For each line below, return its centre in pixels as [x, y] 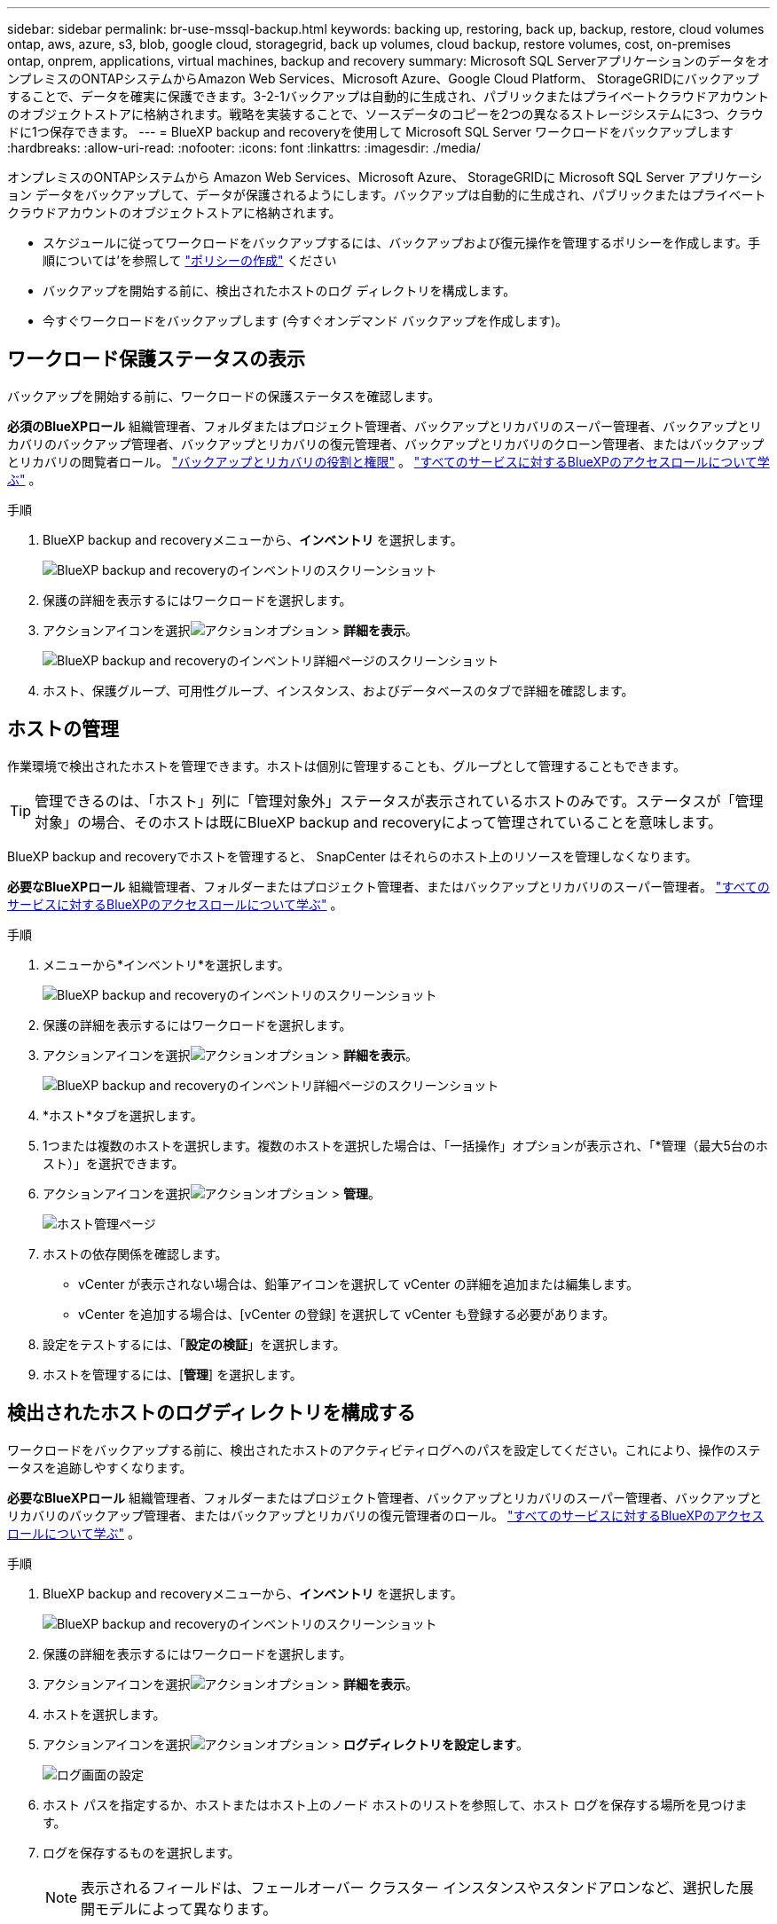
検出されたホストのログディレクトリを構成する [212, 1413]
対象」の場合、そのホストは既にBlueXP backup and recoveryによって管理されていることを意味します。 [379, 822]
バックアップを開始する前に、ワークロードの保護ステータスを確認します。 [224, 396]
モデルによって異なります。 [186, 1908]
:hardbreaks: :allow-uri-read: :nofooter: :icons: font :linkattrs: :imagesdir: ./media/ [244, 148]
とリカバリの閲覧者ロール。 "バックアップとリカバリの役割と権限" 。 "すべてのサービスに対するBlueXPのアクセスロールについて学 [388, 461]
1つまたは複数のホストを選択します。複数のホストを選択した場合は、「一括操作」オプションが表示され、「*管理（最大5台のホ [405, 1145]
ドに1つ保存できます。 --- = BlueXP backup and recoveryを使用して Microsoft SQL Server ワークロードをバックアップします [370, 132]
